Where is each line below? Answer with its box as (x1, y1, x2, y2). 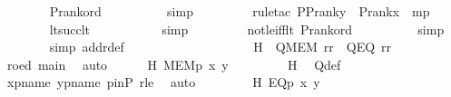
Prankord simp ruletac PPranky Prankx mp (49, 2, 430, 20)
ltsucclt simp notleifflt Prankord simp (49, 19, 445, 38)
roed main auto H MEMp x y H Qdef (6, 54, 341, 73)
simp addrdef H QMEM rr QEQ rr (49, 37, 392, 56)
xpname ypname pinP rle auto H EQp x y (6, 73, 320, 92)
